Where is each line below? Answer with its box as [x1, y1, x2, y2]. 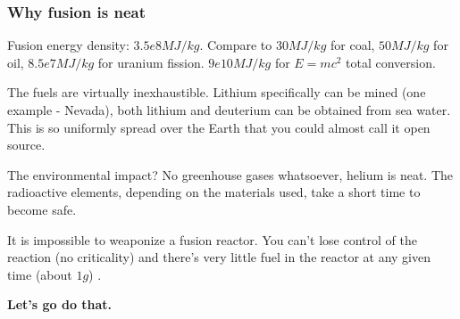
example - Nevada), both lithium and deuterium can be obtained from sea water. [7, 101, 451, 119]
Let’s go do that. [7, 295, 113, 314]
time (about [7, 265, 72, 283]
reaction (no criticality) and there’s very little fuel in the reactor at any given [7, 248, 431, 266]
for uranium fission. [97, 53, 205, 71]
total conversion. [346, 53, 436, 71]
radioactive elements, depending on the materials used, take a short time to [7, 183, 421, 201]
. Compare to [199, 36, 272, 54]
